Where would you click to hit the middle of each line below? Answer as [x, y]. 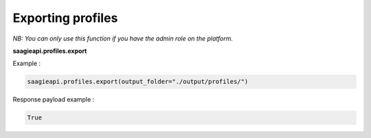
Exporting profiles [65, 18]
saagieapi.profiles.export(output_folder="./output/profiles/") [138, 82]
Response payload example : [54, 100]
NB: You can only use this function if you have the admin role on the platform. [123, 38]
